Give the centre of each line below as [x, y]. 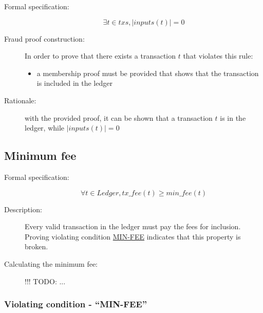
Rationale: [20, 100]
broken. [36, 246]
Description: [23, 209]
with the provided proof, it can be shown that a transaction [119, 117]
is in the [233, 117]
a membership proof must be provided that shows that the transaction [148, 73]
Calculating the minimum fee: [51, 263]
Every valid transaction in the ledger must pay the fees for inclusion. [133, 226]
